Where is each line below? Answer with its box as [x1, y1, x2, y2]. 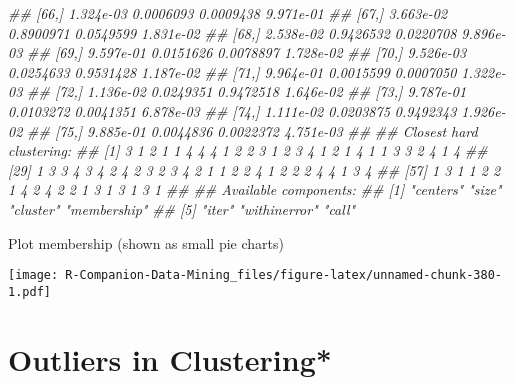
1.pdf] [8, 284, 51, 299]
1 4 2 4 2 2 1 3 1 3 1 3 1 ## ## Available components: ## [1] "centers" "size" [8, 179, 502, 200]
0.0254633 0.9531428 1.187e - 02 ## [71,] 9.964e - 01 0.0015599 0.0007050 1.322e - [8, 61, 506, 82]
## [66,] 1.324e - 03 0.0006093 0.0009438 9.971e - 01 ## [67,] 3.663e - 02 [8, 3, 448, 23]
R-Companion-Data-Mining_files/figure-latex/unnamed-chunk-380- [65, 268, 502, 283]
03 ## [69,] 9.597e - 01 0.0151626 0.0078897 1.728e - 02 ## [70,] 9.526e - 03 [8, 42, 467, 63]
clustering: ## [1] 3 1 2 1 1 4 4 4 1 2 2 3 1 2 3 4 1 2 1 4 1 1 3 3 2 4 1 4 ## [8, 140, 488, 161]
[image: [8, 268, 59, 283]
